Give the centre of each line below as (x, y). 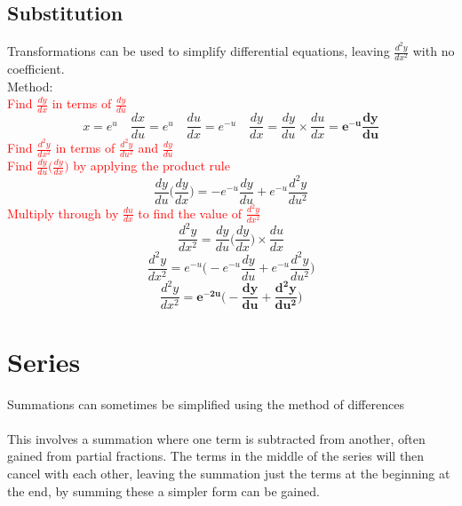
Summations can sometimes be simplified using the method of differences (206, 403)
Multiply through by (63, 213)
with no (434, 51)
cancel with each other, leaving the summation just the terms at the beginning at (229, 473)
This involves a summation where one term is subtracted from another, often (216, 438)
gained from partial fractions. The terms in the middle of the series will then (216, 456)
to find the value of (190, 213)
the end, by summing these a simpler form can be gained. (163, 490)
